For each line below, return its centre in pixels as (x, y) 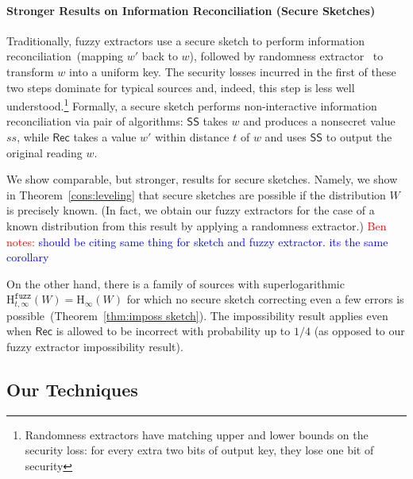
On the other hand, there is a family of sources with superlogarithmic (176, 283)
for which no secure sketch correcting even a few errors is (265, 299)
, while (33, 137)
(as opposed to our (359, 331)
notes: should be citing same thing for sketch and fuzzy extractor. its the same (197, 241)
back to (160, 56)
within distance (192, 137)
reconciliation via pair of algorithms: (95, 121)
